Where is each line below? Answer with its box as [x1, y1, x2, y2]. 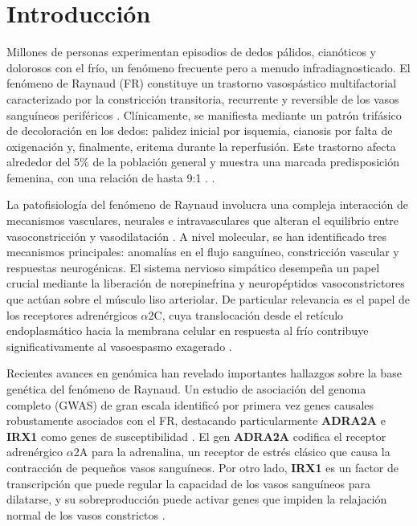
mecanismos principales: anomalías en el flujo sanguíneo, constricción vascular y [6, 243, 399, 260]
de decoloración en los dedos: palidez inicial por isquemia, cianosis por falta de [6, 122, 393, 139]
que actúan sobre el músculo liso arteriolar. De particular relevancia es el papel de [6, 291, 411, 308]
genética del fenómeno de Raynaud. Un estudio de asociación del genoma [6, 381, 366, 397]
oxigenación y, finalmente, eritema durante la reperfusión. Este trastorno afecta [6, 137, 396, 154]
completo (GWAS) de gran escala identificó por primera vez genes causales [6, 396, 374, 413]
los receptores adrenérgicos [6, 306, 137, 323]
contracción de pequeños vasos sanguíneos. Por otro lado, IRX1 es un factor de [6, 459, 399, 475]
